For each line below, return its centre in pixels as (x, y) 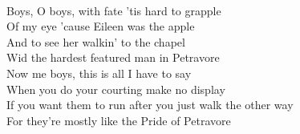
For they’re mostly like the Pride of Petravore (119, 120)
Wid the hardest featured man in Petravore (113, 57)
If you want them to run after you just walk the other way (150, 105)
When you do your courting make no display (116, 89)
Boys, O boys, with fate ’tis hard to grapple (114, 10)
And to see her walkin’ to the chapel (96, 41)
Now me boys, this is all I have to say (99, 73)
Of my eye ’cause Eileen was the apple (101, 26)
